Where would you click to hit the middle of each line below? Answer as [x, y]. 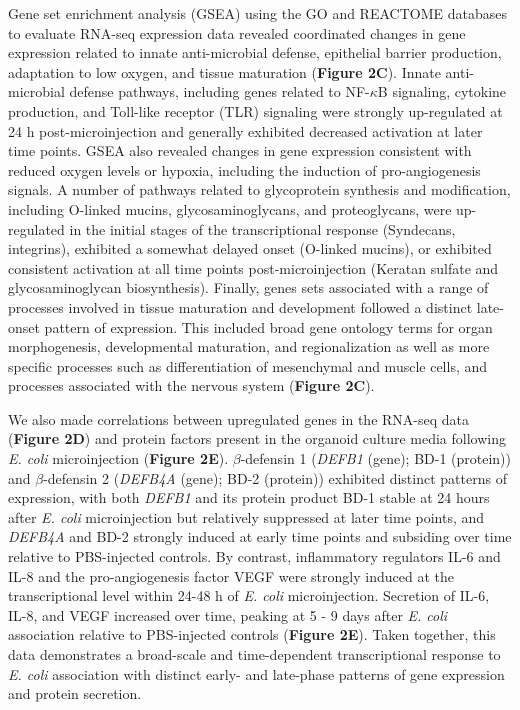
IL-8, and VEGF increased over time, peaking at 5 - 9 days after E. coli [228, 614]
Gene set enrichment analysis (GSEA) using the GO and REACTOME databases [257, 13]
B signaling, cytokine [442, 91]
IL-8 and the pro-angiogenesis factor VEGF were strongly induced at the [231, 575]
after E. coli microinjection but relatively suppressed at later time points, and [246, 516]
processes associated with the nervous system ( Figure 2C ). [191, 385]
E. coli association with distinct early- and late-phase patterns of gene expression [256, 673]
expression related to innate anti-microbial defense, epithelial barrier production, [255, 52]
